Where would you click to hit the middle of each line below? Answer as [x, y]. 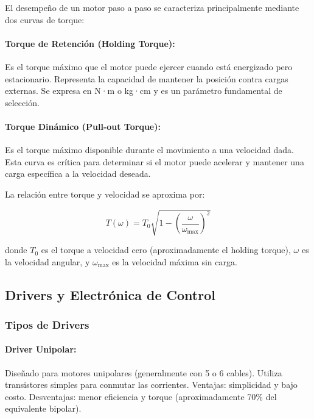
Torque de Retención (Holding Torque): [90, 43]
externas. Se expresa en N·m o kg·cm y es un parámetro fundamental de [144, 91]
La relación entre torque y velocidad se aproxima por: [105, 194]
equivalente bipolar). [43, 408]
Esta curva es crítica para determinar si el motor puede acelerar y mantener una [155, 161]
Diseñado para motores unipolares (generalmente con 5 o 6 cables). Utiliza [144, 372]
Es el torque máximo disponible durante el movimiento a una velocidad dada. [149, 150]
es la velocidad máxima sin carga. [175, 261]
